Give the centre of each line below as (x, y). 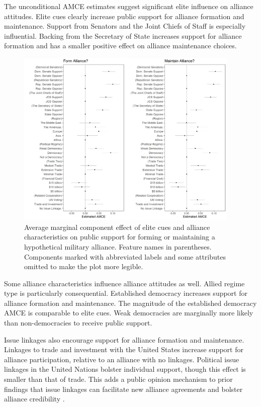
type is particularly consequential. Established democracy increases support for (126, 293)
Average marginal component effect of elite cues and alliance (117, 227)
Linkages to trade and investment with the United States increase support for (124, 349)
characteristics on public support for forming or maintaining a (120, 237)
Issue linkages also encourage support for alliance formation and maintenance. (124, 339)
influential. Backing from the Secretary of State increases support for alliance (123, 35)
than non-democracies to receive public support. (78, 323)
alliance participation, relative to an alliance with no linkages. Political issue (122, 359)
